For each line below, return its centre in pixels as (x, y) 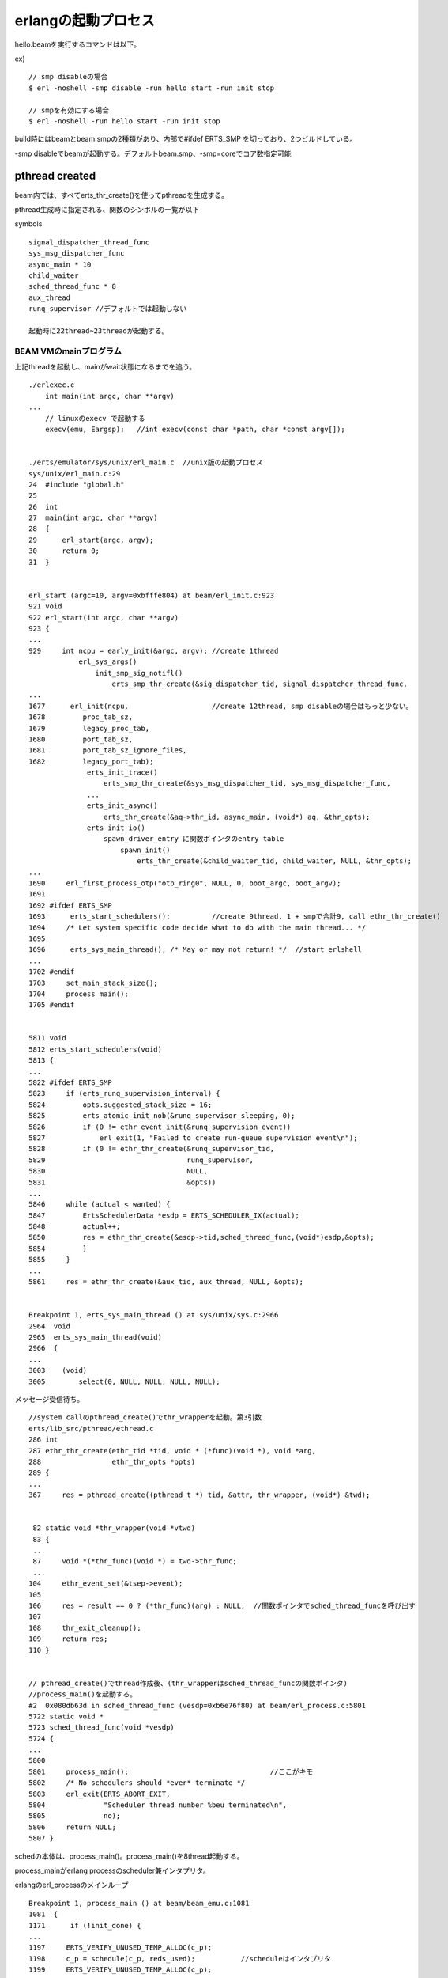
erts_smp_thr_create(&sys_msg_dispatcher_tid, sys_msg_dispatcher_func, (247, 784)
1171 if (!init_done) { (85, 1925)
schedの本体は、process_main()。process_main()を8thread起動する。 (129, 1856)
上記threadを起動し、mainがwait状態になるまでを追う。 (105, 367)
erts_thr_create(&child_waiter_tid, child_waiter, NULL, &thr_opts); (275, 861)
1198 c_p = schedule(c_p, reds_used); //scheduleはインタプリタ (180, 1959)
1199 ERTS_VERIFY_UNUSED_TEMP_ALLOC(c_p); (120, 1970)
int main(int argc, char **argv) (110, 396)
